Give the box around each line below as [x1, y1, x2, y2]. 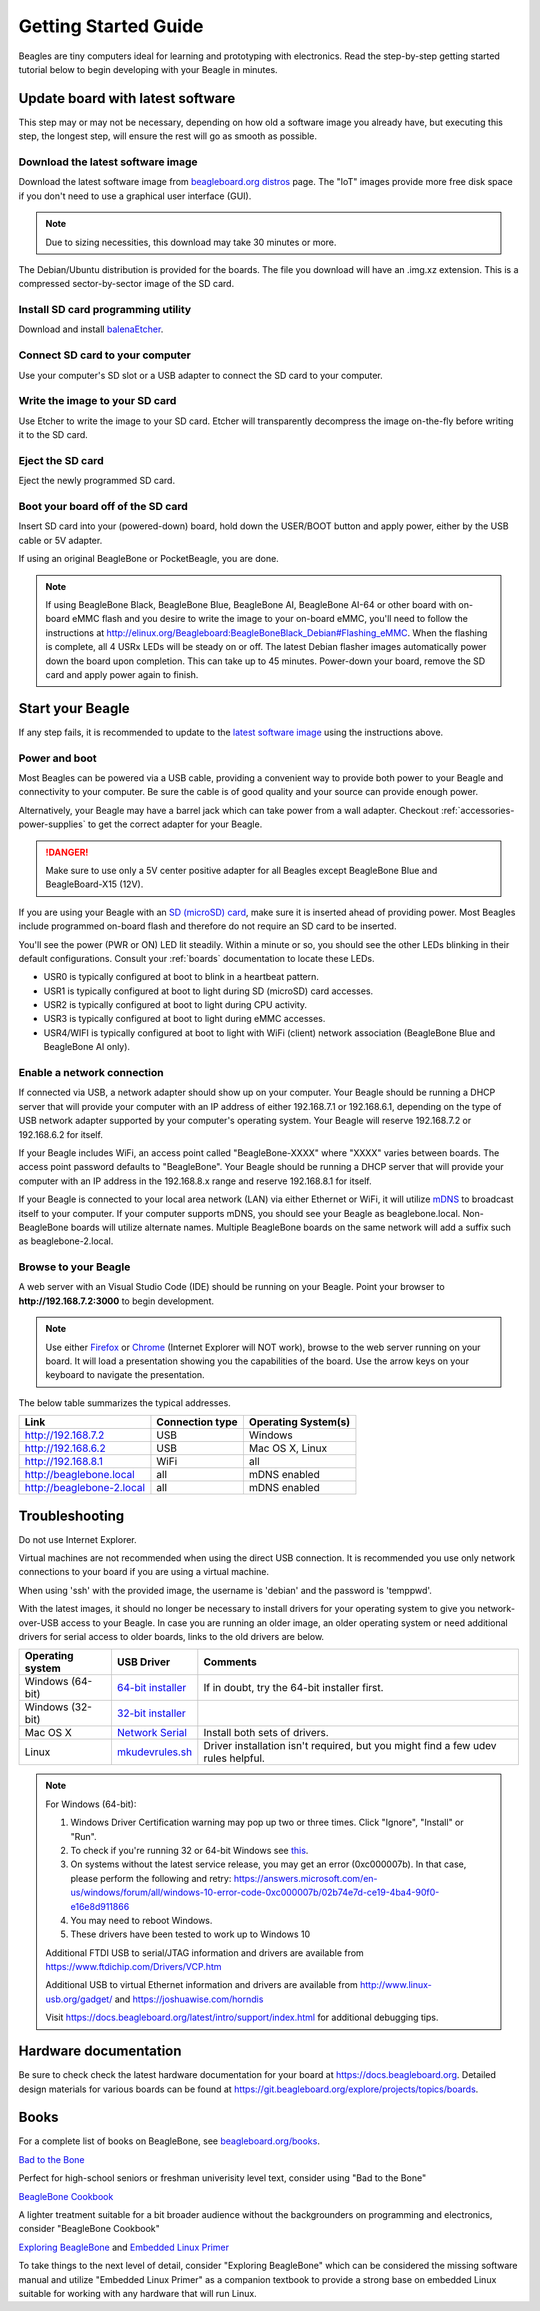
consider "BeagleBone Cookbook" [18, 2223, 160, 2235]
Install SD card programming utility [18, 303, 192, 317]
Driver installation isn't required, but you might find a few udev [203, 1739, 497, 1753]
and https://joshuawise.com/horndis [114, 1993, 264, 2005]
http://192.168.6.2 [24, 1441, 106, 1455]
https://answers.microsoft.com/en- [233, 1872, 379, 1884]
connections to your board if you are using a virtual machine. [18, 1566, 270, 1578]
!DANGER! [45, 846, 89, 858]
